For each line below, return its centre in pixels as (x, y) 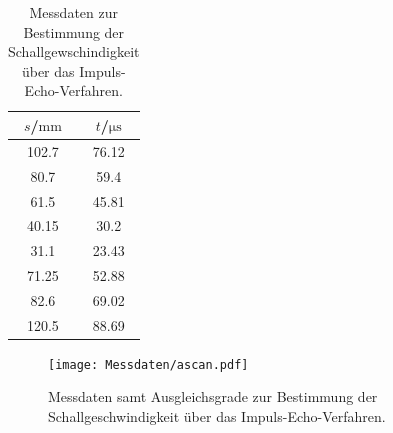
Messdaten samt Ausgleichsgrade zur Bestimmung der (213, 396)
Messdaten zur (73, 12)
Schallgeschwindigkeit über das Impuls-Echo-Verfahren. (217, 416)
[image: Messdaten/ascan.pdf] (148, 364)
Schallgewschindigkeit (74, 51)
